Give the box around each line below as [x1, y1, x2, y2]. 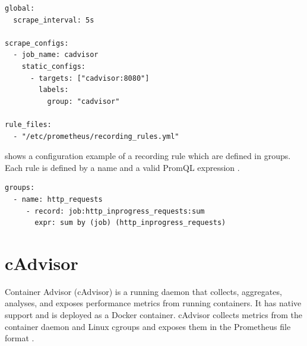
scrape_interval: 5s [13, 15, 94, 24]
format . [5, 332, 34, 344]
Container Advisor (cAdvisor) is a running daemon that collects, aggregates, [5, 285, 282, 297]
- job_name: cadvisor [13, 50, 99, 59]
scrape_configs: [5, 39, 69, 47]
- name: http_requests [13, 195, 103, 204]
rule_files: [5, 120, 52, 129]
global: [5, 4, 35, 12]
